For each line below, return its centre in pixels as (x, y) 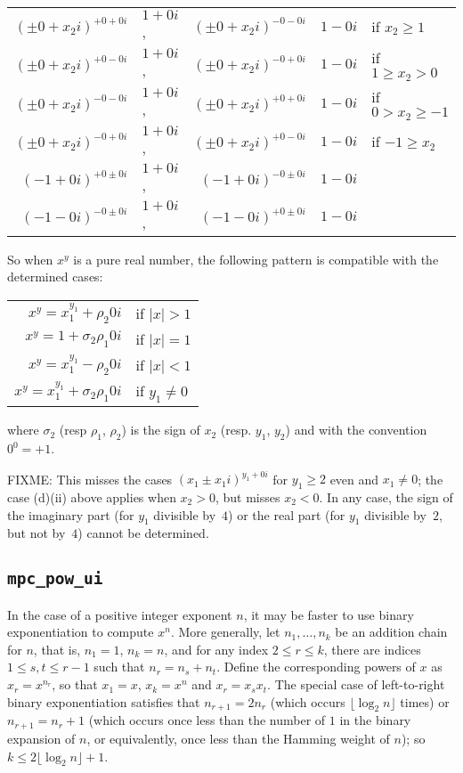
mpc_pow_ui (55, 579)
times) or (425, 701)
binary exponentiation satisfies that (104, 701)
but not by (37, 533)
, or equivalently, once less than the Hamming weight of (238, 738)
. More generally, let (225, 632)
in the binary (375, 720)
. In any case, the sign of (386, 496)
